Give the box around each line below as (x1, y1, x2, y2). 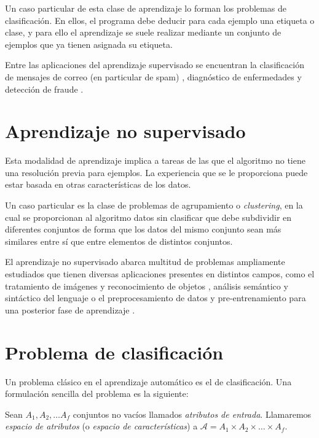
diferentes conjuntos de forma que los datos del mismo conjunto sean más (5, 223, 282, 236)
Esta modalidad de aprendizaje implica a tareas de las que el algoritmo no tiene (5, 154, 305, 167)
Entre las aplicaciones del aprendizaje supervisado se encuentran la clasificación (5, 58, 304, 71)
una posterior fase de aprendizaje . (5, 303, 135, 316)
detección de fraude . (5, 82, 84, 95)
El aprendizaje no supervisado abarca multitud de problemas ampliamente (5, 255, 285, 268)
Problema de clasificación (5, 339, 224, 364)
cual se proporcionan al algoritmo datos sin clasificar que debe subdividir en (5, 210, 292, 223)
